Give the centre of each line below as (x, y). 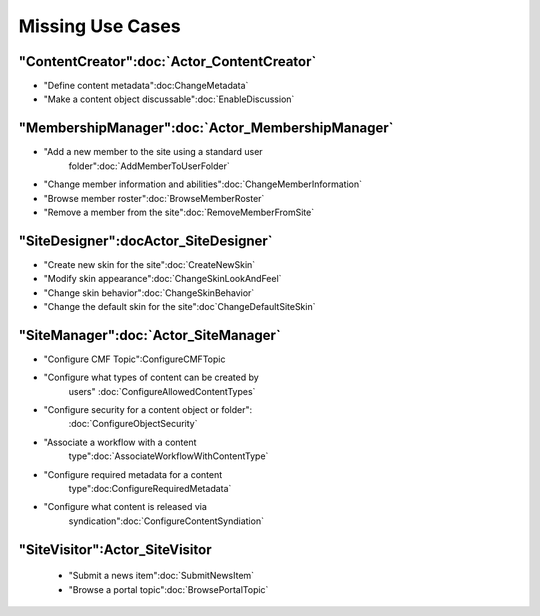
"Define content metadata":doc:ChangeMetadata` (146, 86)
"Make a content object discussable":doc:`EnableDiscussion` (169, 99)
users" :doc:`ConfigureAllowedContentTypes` (162, 391)
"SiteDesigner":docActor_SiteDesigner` (146, 240)
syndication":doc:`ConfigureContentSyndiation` (166, 521)
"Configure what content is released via (125, 507)
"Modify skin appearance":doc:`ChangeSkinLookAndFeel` (162, 279)
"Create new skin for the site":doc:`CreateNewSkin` (149, 264)
